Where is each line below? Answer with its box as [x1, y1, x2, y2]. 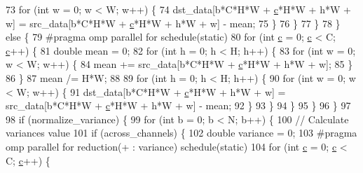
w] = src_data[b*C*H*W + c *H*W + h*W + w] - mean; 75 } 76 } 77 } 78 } [6, 15, 341, 30]
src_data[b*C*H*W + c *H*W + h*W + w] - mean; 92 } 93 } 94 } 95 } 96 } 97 [6, 98, 351, 113]
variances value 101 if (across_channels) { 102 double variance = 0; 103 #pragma [6, 125, 357, 140]
